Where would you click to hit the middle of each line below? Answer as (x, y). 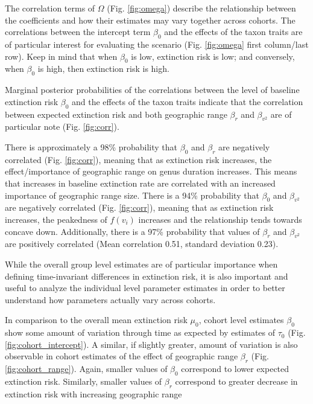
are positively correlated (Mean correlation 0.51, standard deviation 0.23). (142, 244)
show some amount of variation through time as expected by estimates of (140, 332)
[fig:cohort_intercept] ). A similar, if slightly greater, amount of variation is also (151, 344)
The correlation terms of (50, 8)
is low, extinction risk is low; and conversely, (213, 56)
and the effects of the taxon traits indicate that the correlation (187, 101)
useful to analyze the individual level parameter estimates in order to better (145, 288)
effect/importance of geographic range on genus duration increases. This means (151, 171)
